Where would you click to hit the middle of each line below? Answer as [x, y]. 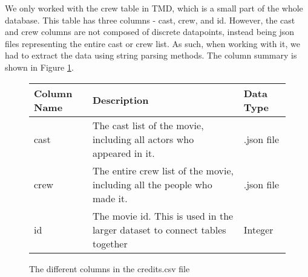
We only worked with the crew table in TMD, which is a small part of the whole [154, 8]
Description [120, 100]
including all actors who [143, 139]
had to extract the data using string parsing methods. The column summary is [151, 55]
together [110, 243]
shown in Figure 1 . [39, 67]
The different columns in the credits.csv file [110, 268]
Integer [258, 229]
